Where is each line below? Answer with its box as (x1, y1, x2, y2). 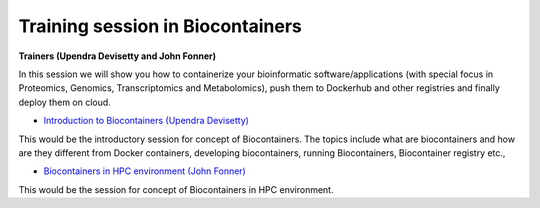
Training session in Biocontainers (18, 15, 302, 37)
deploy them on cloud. (18, 96, 112, 108)
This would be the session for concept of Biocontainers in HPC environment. (18, 183, 334, 195)
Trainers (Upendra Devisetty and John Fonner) (18, 50, 217, 62)
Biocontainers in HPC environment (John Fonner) (43, 165, 247, 177)
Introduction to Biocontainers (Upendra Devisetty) (43, 115, 250, 127)
